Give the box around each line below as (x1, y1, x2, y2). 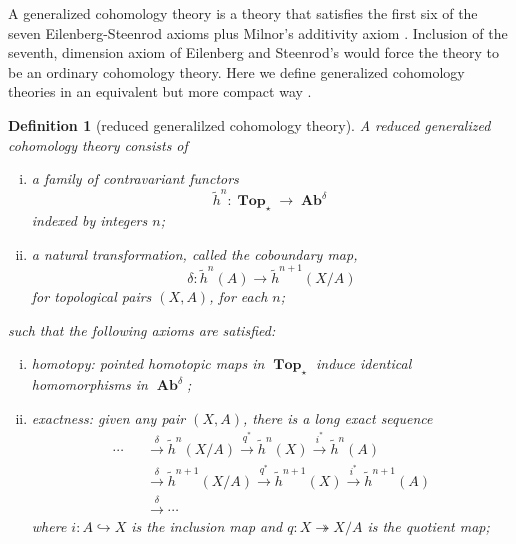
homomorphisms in (31, 374, 148, 395)
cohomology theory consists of (8, 134, 188, 155)
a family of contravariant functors (31, 168, 239, 189)
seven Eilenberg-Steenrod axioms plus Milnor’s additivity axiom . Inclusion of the (8, 22, 508, 43)
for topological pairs (31, 286, 152, 307)
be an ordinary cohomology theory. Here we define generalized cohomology (8, 61, 465, 82)
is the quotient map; (367, 515, 490, 536)
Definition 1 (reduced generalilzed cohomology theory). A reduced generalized (8, 114, 491, 135)
